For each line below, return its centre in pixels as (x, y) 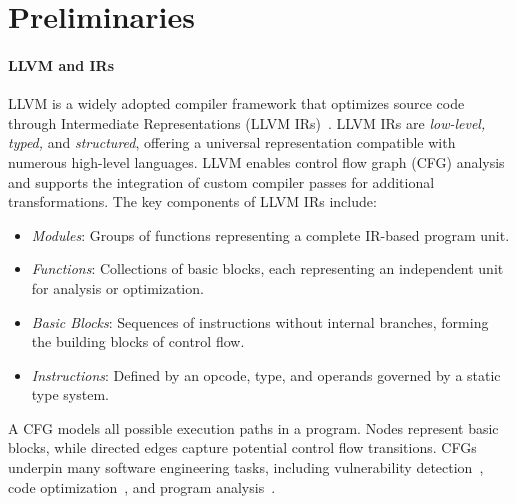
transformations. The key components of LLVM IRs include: (192, 201)
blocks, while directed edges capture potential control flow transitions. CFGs (242, 447)
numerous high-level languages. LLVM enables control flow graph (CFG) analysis (256, 161)
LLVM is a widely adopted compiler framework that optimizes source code (236, 103)
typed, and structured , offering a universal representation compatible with (232, 142)
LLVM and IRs (61, 64)
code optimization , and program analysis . (142, 486)
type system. (70, 394)
